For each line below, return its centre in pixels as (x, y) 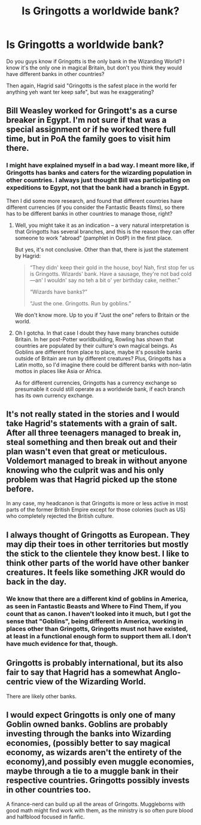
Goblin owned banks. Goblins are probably (87, 724)
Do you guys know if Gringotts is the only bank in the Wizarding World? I (95, 61)
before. (20, 489)
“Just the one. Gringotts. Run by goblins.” (80, 303)
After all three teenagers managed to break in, (94, 433)
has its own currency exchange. (54, 395)
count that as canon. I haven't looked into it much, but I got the (99, 614)
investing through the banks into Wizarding (89, 734)
